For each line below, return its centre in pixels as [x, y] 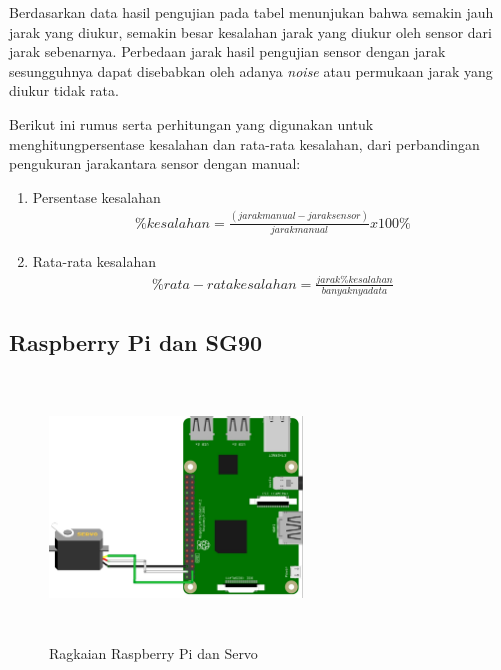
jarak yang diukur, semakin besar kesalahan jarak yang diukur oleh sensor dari [250, 31]
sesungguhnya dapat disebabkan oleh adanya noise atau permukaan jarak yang [251, 70]
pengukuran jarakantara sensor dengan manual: [155, 163]
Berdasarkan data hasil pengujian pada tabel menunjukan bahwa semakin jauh [251, 12]
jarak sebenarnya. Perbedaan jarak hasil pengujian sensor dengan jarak [227, 51]
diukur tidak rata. [64, 90]
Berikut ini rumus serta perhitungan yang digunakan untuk [191, 123]
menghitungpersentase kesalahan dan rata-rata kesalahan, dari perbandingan [244, 143]
